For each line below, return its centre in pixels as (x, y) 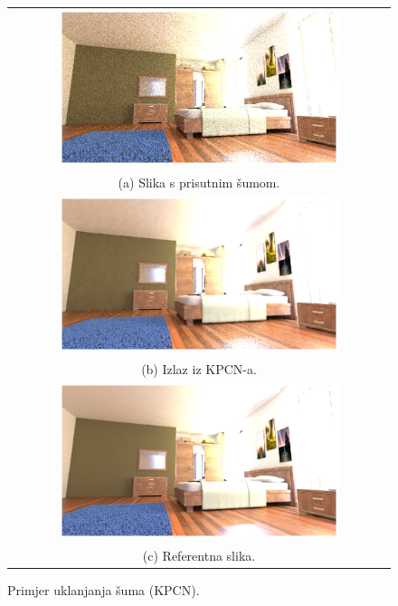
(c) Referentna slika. (199, 555)
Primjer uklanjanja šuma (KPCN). (104, 589)
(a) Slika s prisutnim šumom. (199, 182)
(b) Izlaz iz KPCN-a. (199, 368)
